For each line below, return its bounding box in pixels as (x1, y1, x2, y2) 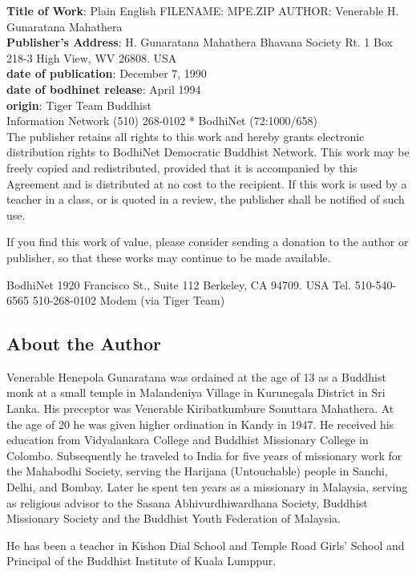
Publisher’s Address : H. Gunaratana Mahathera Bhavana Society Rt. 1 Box (6, 34, 393, 51)
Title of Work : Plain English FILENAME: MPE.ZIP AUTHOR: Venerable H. (6, 2, 399, 18)
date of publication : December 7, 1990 (6, 65, 207, 82)
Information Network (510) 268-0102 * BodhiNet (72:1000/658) (6, 112, 317, 129)
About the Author (6, 331, 162, 356)
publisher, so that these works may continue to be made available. (6, 249, 331, 265)
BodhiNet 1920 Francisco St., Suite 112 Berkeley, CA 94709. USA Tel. (6, 276, 352, 293)
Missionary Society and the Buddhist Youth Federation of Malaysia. (6, 510, 341, 527)
